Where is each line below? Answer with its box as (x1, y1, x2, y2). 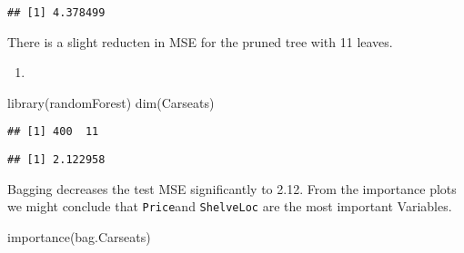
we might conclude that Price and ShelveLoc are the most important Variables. (7, 197, 452, 216)
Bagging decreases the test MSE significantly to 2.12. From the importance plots (7, 179, 457, 198)
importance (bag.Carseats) (7, 228, 151, 246)
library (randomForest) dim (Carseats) (7, 92, 215, 112)
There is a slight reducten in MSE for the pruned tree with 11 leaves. (7, 32, 393, 51)
